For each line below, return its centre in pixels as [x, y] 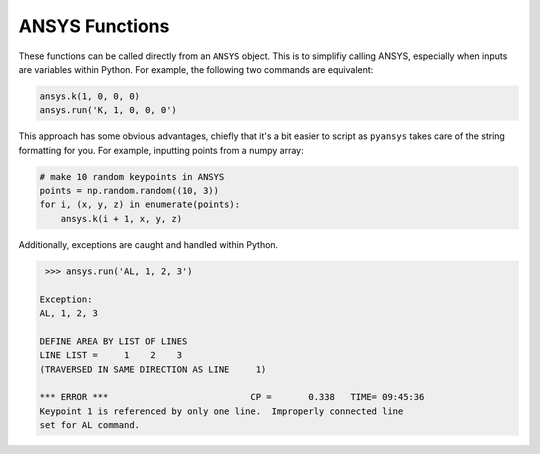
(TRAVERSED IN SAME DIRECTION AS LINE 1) [153, 369]
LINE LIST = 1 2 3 [111, 355]
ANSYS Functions [94, 26]
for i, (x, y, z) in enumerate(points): [139, 204]
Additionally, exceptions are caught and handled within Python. [148, 244]
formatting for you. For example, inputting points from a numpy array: [161, 150]
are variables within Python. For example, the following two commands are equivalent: [196, 69]
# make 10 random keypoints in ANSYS [132, 176]
